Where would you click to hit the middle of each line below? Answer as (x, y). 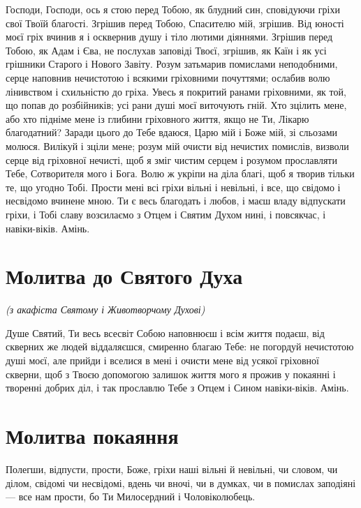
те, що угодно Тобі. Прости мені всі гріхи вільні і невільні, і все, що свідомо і (173, 187)
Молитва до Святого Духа (124, 276)
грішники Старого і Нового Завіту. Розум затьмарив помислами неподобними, (172, 64)
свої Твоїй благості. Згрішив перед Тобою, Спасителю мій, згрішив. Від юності (175, 23)
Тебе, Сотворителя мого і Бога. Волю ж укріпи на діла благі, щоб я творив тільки (180, 173)
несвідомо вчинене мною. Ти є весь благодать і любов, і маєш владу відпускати (176, 201)
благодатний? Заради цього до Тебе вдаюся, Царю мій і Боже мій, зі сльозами (172, 132)
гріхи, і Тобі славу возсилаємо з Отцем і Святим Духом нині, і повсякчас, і (166, 214)
